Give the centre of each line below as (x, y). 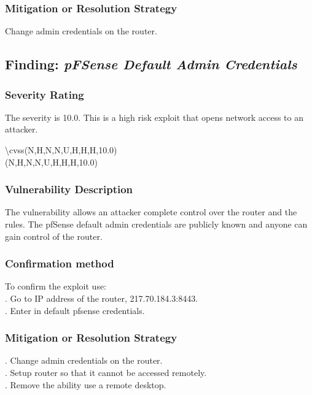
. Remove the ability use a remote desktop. (86, 384)
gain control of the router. (54, 236)
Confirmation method (60, 263)
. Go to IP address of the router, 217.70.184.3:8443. (102, 298)
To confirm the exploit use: (56, 286)
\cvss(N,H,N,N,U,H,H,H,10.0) (61, 150)
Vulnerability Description (69, 189)
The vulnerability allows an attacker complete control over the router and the (151, 212)
